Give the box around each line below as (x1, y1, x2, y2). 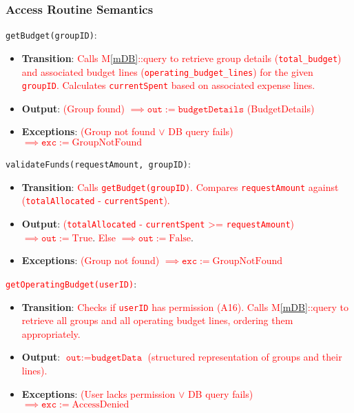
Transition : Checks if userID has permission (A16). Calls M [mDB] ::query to (21, 299, 348, 314)
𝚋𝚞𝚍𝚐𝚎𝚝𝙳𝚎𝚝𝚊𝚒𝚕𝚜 (178, 104, 244, 114)
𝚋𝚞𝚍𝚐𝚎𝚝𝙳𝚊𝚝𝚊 (91, 353, 143, 363)
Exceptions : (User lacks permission (21, 386, 176, 401)
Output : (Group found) (21, 101, 125, 115)
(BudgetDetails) (247, 101, 315, 115)
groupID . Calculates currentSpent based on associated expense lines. (21, 78, 315, 92)
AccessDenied (72, 400, 129, 410)
